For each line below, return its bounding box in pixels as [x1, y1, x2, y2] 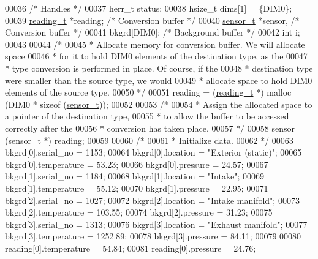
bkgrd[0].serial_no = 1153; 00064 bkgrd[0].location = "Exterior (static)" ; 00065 [5, 146, 302, 159]
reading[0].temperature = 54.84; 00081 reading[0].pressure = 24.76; [5, 241, 256, 254]
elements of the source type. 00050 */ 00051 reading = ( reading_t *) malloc [5, 86, 292, 99]
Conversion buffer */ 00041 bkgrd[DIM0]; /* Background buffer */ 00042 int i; [5, 26, 300, 39]
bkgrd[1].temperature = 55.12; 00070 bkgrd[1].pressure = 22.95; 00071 [5, 181, 268, 194]
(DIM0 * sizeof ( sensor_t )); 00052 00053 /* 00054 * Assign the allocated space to [5, 97, 312, 110]
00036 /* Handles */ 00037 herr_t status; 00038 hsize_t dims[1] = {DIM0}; [5, 2, 292, 14]
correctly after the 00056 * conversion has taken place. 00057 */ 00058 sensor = [5, 121, 305, 134]
